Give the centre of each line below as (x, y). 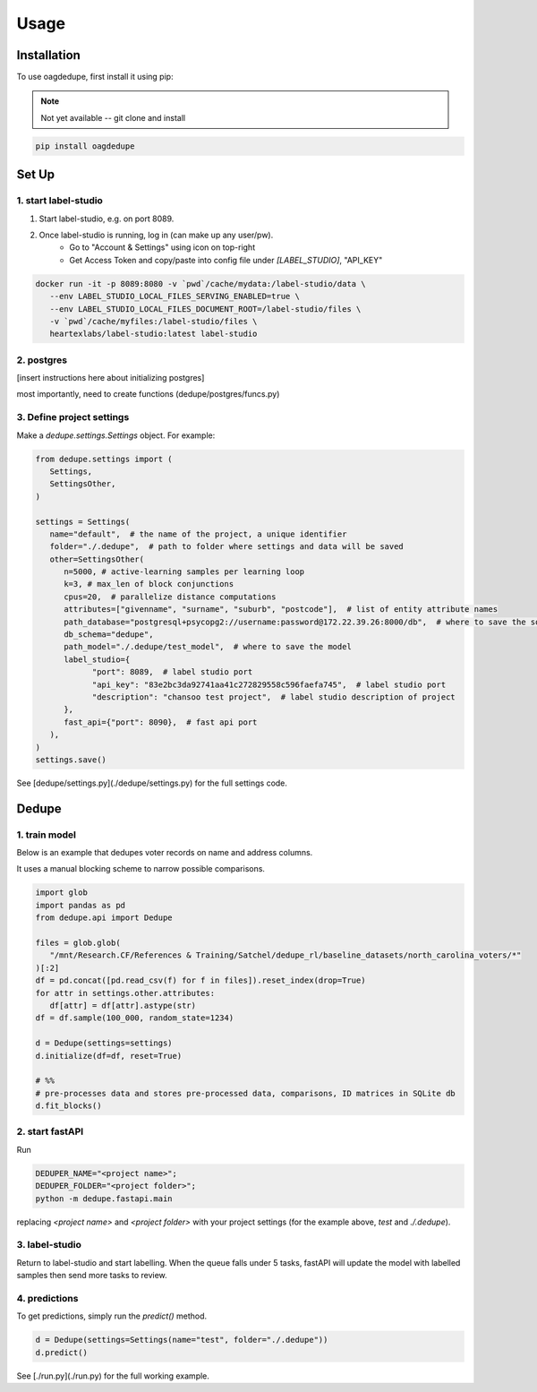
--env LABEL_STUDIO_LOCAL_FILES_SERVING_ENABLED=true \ (175, 296)
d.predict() (62, 1352)
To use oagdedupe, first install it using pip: (95, 77)
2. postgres (42, 360)
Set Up (36, 175)
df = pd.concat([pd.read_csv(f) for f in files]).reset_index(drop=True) (200, 980)
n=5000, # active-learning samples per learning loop (184, 572)
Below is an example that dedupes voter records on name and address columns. (165, 853)
